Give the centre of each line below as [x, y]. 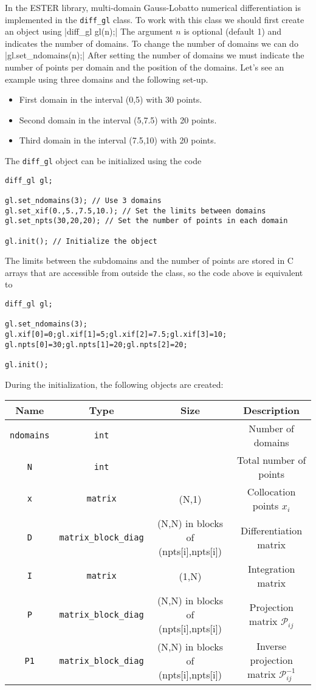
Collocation [271, 492]
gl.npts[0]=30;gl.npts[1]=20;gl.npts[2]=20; [96, 344]
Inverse [272, 646]
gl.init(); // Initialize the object [81, 241]
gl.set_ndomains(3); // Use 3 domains [83, 200]
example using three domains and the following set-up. [107, 79]
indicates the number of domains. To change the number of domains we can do [152, 43]
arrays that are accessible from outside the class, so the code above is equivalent [154, 272]
